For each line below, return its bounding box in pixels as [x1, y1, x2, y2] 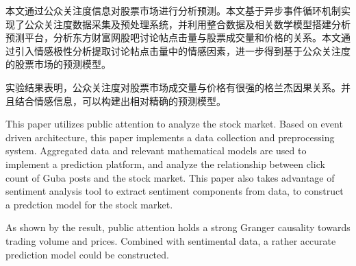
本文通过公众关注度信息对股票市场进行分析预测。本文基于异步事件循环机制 [5, 3, 341, 17]
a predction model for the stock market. [5, 197, 173, 211]
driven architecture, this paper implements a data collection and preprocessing [5, 130, 335, 144]
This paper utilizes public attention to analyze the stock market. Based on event [5, 117, 343, 131]
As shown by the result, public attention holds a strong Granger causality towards [5, 220, 351, 234]
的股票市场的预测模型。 [5, 57, 111, 71]
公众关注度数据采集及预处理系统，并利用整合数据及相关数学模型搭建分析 [24, 16, 351, 31]
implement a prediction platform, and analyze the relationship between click [5, 156, 325, 171]
